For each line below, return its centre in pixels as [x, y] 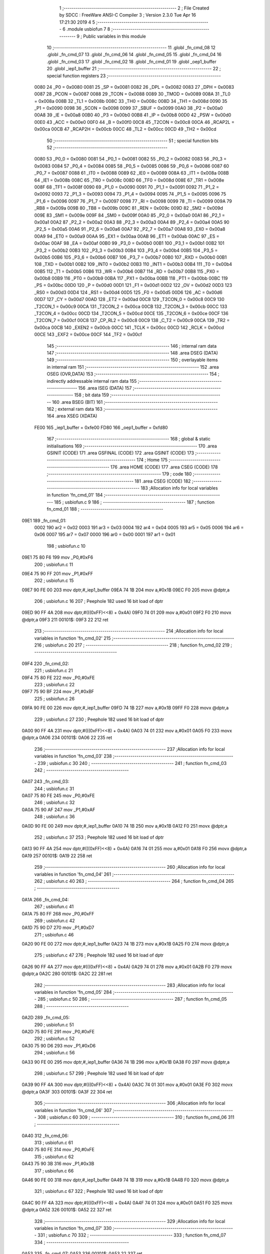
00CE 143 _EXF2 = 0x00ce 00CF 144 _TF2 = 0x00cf [88, 335]
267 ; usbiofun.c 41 [54, 907]
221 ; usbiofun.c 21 [53, 671]
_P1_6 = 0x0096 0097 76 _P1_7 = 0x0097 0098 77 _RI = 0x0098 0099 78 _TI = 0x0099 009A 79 [133, 201]
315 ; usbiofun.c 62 [54, 1157]
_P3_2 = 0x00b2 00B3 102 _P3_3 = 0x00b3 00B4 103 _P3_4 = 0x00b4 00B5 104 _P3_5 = [126, 250]
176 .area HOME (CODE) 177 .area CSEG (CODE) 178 [164, 467]
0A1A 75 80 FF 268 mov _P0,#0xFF [58, 913]
